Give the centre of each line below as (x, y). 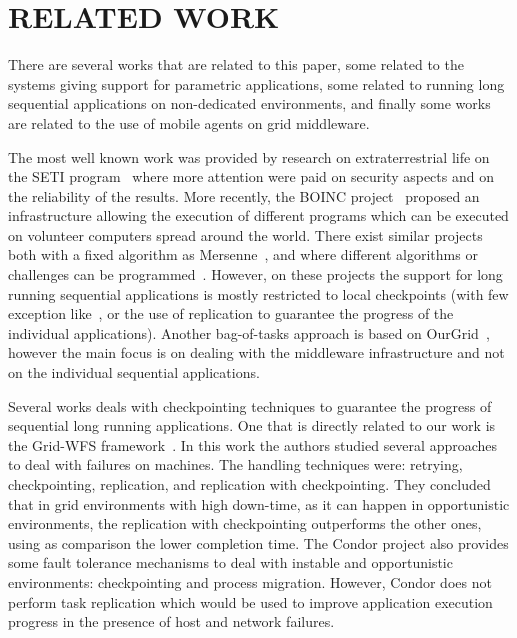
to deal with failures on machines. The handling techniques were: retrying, (235, 464)
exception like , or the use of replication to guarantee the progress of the (231, 313)
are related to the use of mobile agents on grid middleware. (189, 122)
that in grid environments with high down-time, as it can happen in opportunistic (259, 503)
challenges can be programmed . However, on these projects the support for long (255, 274)
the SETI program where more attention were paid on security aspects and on (251, 176)
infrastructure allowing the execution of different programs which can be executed (258, 215)
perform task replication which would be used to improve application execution (250, 601)
